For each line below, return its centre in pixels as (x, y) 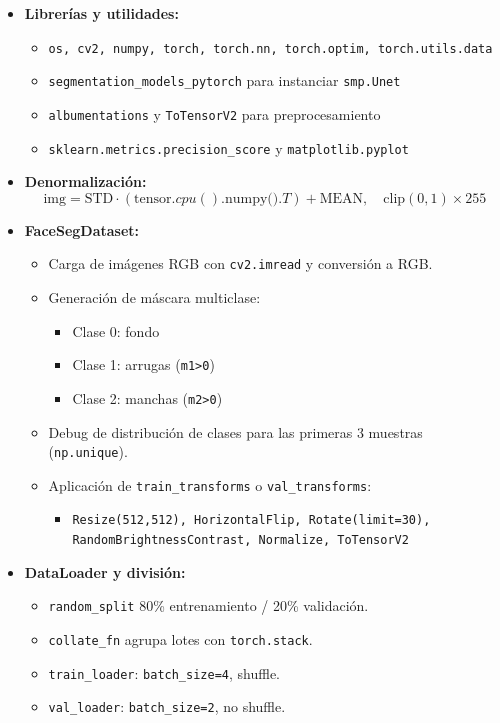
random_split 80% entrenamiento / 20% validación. (208, 605)
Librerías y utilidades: (101, 13)
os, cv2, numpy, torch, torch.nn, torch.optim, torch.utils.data (270, 48)
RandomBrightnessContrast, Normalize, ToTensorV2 (240, 540)
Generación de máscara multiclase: (154, 297)
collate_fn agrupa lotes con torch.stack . (180, 639)
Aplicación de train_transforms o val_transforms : (210, 484)
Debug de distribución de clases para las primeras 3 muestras (235, 431)
